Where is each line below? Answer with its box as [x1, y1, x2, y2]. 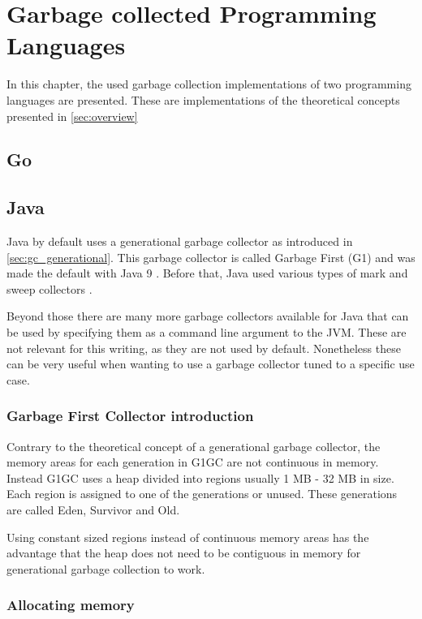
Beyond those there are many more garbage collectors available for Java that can [6, 307, 409, 325]
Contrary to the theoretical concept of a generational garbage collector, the [6, 437, 381, 454]
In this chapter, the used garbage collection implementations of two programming [6, 75, 411, 92]
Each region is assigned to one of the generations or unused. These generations [6, 485, 398, 502]
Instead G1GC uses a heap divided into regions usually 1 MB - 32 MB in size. [6, 469, 394, 486]
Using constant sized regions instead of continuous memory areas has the [6, 528, 369, 545]
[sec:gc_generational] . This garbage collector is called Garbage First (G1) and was [6, 248, 416, 265]
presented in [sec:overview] [6, 107, 138, 124]
